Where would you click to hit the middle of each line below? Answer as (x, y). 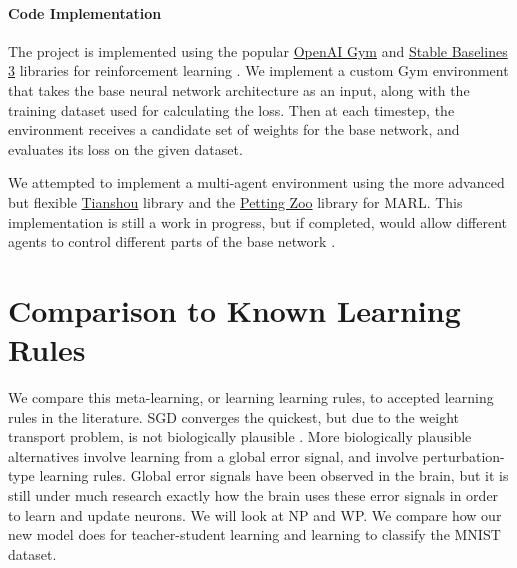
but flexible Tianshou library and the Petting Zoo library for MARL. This (235, 201)
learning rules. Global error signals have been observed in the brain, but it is (274, 475)
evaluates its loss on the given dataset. (125, 148)
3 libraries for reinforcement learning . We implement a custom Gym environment (258, 70)
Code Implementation (85, 12)
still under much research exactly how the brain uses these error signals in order (253, 495)
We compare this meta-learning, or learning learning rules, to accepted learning (251, 397)
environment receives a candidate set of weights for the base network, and (234, 129)
